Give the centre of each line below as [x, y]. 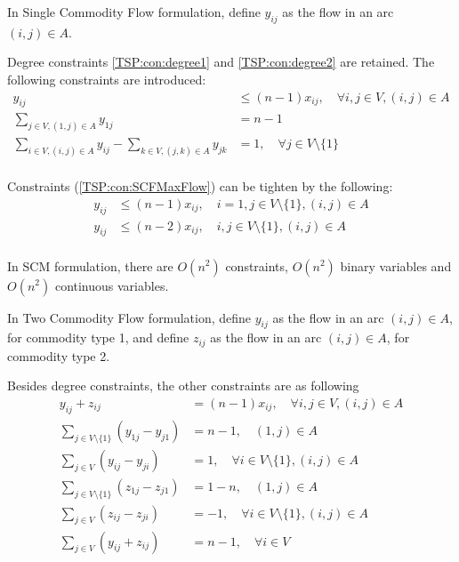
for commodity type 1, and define [98, 337]
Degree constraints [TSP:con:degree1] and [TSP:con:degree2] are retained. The [221, 62]
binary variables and [396, 265]
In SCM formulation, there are [90, 265]
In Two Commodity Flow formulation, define [129, 317]
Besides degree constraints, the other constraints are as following [183, 385]
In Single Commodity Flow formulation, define [134, 12]
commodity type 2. [59, 355]
